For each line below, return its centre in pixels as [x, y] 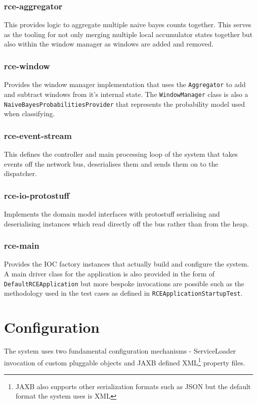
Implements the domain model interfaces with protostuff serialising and [112, 214]
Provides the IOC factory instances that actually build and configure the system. [127, 264]
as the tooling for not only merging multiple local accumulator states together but [128, 34]
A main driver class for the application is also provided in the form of [109, 273]
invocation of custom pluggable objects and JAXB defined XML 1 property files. [125, 361]
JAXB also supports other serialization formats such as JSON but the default [133, 386]
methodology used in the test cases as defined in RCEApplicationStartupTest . [123, 293]
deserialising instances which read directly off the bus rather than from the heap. [127, 223]
